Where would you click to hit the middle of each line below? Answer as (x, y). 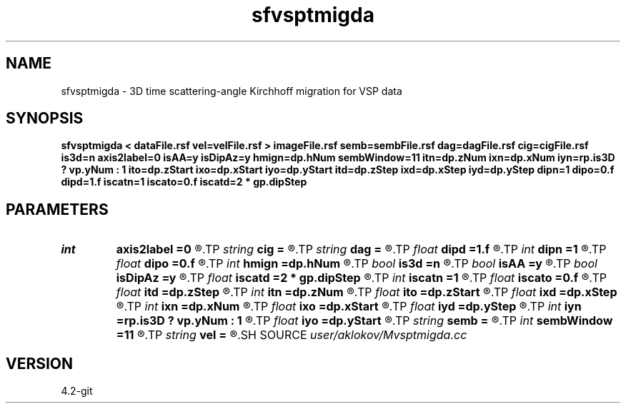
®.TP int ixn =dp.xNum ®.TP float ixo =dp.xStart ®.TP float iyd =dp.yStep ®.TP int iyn (349, 307)
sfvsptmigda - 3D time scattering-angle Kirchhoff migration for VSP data (232, 91)
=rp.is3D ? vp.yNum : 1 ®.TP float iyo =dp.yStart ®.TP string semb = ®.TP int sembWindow (364, 321)
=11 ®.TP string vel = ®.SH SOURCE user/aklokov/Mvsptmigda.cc (292, 335)
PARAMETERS (57, 209)
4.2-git (77, 391)
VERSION (40, 363)
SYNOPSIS (45, 118)
